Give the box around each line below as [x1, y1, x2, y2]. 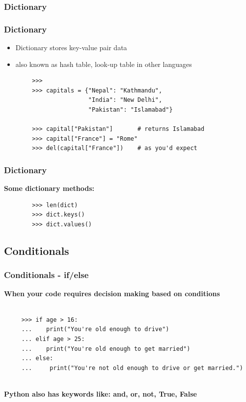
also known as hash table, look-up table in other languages [15, 59, 192, 69]
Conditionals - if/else [4, 269, 89, 281]
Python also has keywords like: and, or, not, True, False [4, 388, 197, 399]
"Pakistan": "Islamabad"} [88, 106, 173, 114]
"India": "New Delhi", [88, 96, 163, 104]
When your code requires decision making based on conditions [4, 288, 220, 298]
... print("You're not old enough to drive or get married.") [21, 364, 243, 371]
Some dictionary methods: [4, 183, 95, 193]
